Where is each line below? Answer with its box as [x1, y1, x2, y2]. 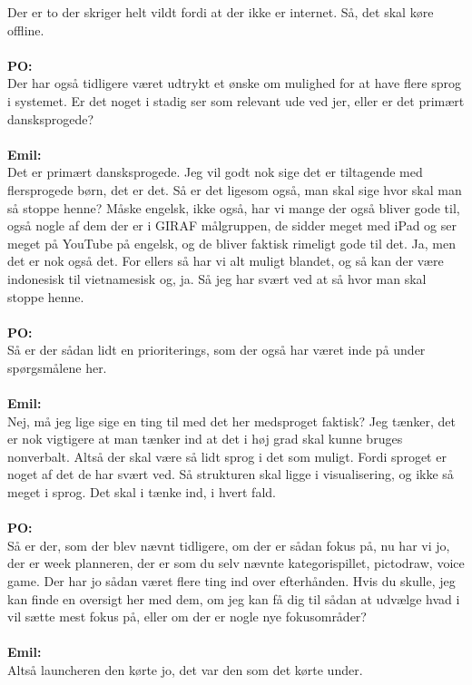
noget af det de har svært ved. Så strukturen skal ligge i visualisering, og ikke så [7, 465, 454, 484]
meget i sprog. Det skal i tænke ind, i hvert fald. [7, 483, 276, 502]
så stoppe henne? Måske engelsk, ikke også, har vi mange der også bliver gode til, [7, 198, 460, 217]
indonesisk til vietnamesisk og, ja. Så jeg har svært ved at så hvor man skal [7, 269, 427, 288]
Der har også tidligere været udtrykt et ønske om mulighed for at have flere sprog [7, 73, 462, 93]
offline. [7, 20, 44, 39]
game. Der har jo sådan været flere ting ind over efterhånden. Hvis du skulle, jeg [7, 572, 456, 590]
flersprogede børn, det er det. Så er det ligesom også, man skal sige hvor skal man [7, 180, 462, 199]
